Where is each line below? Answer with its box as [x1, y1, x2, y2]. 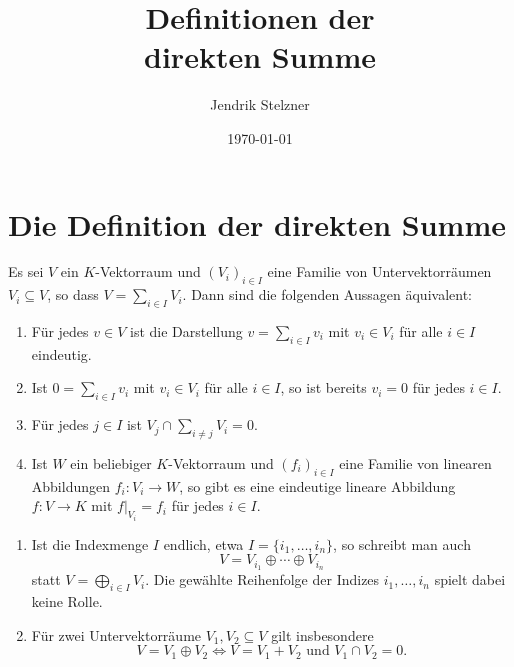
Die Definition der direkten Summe [8, 203, 507, 244]
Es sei [8, 261, 44, 282]
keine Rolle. [31, 591, 103, 612]
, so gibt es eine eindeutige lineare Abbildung [179, 475, 456, 496]
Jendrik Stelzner [210, 94, 310, 115]
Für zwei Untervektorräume [31, 624, 202, 645]
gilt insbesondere [271, 624, 374, 645]
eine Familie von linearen [339, 453, 492, 474]
